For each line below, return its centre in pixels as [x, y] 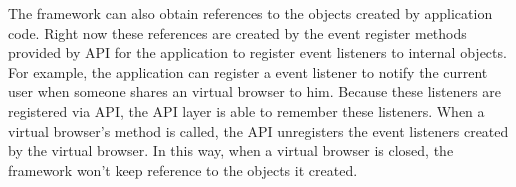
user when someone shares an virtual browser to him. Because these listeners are [255, 91]
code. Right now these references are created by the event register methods [237, 32]
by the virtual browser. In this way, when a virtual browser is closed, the [231, 150]
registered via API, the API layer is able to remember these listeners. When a [246, 110]
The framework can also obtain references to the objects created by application [250, 13]
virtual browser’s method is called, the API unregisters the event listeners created [258, 130]
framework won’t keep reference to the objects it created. [183, 169]
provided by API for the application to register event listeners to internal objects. [257, 52]
